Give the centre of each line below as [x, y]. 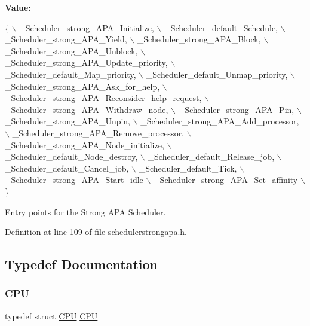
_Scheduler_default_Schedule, [221, 27]
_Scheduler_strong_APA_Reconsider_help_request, [103, 98]
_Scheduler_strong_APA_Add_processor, [220, 121]
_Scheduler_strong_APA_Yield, [66, 39]
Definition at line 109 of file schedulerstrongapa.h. [96, 232]
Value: [18, 7]
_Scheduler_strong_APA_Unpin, [68, 121]
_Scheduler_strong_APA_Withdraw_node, [87, 109]
